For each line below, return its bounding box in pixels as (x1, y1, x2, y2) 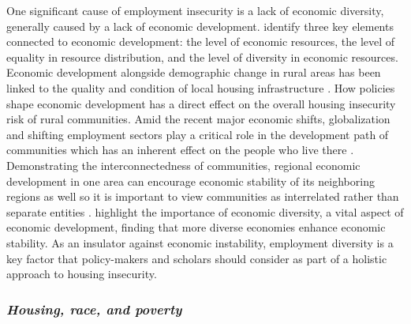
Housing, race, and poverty (6, 299, 182, 318)
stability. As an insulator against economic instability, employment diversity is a (6, 234, 394, 251)
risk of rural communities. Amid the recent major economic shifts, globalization (6, 111, 390, 127)
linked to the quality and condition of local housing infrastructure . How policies (6, 79, 395, 96)
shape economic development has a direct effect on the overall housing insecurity (6, 95, 396, 111)
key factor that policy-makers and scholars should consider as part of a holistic (6, 250, 387, 266)
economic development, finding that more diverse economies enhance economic (6, 219, 386, 235)
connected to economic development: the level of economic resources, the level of (6, 33, 395, 50)
